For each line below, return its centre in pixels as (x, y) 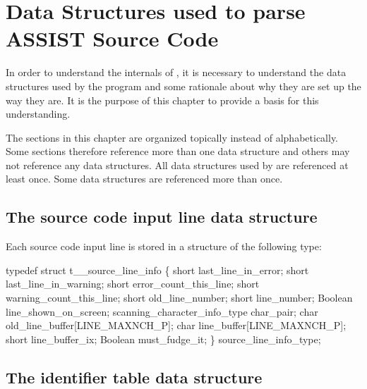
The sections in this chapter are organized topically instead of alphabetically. (172, 137)
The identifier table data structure (134, 377)
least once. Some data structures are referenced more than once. (144, 179)
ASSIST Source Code (112, 38)
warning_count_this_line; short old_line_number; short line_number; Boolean (179, 298)
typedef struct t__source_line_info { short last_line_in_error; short (157, 270)
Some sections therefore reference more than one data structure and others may (178, 151)
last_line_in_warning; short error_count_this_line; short (133, 284)
